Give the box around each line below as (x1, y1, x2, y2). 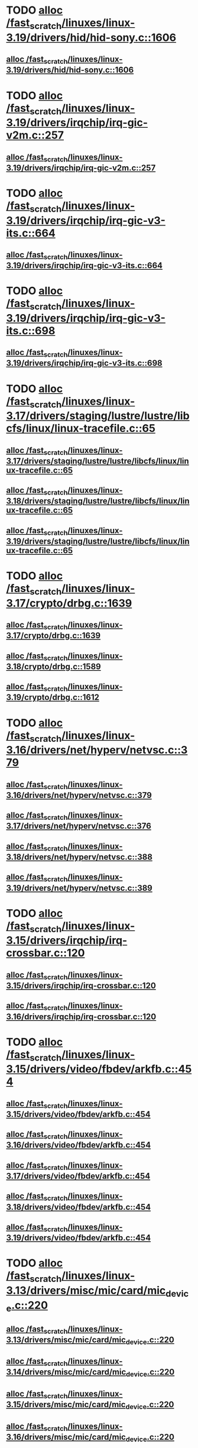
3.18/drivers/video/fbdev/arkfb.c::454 (6, 1202, 151, 1212)
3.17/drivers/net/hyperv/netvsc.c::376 (6, 821, 152, 831)
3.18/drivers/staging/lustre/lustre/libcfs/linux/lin (6, 496, 190, 506)
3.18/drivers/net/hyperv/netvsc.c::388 (6, 852, 152, 862)
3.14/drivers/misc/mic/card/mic (6, 1367, 126, 1377)
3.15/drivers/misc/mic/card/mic (6, 1399, 126, 1410)
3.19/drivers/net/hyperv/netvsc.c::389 (6, 883, 152, 893)
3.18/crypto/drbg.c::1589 (6, 661, 102, 671)
